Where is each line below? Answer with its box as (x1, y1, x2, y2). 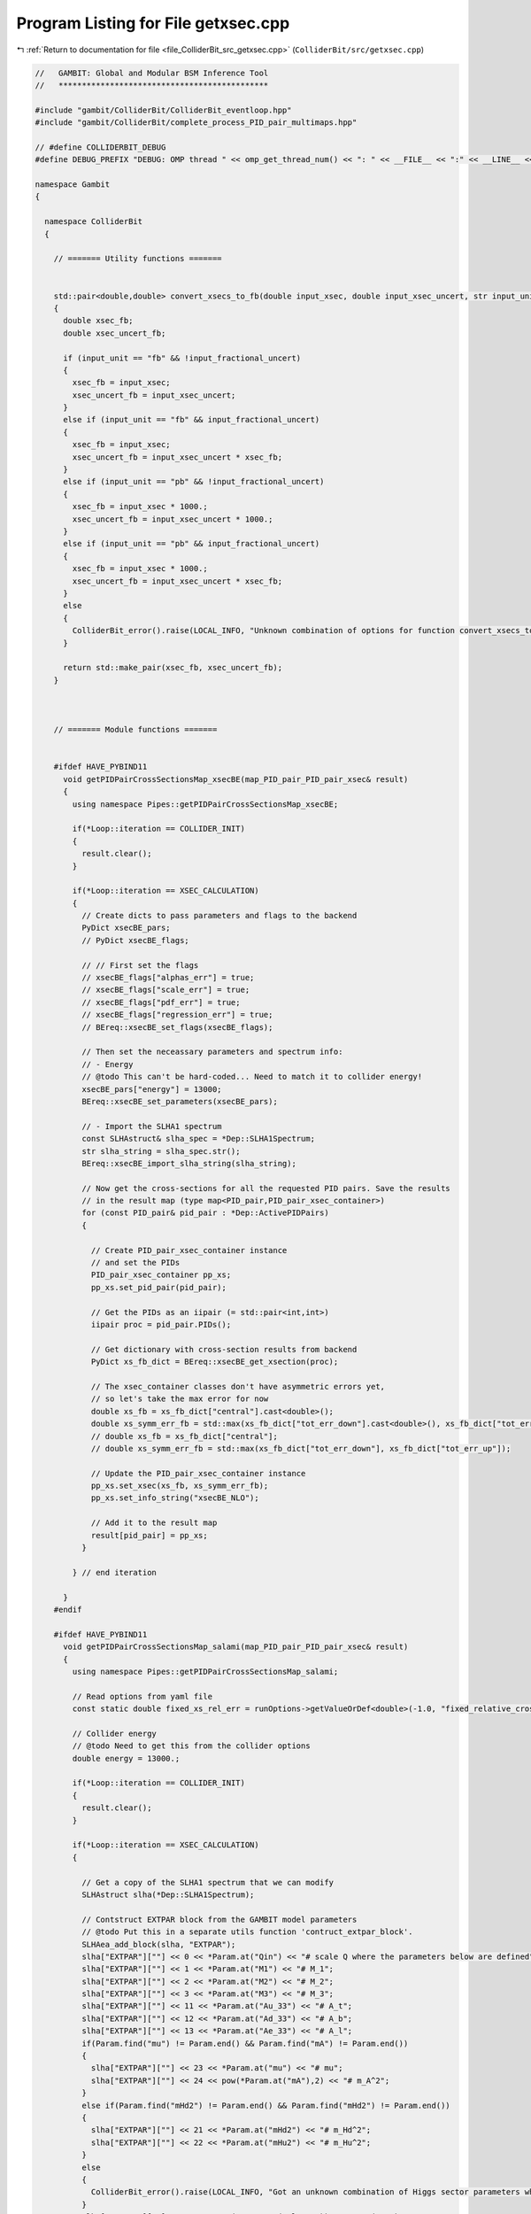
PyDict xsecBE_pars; (81, 923, 172, 933)
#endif (53, 1604, 82, 1614)
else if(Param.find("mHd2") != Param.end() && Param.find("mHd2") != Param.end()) (81, 2100, 450, 2110)
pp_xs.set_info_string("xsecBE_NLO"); (90, 1493, 260, 1503)
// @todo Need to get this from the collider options (72, 1741, 311, 1751)
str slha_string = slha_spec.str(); (81, 1146, 241, 1156)
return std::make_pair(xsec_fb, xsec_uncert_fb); (63, 662, 283, 673)
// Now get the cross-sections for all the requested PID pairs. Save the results (81, 1183, 450, 1193)
